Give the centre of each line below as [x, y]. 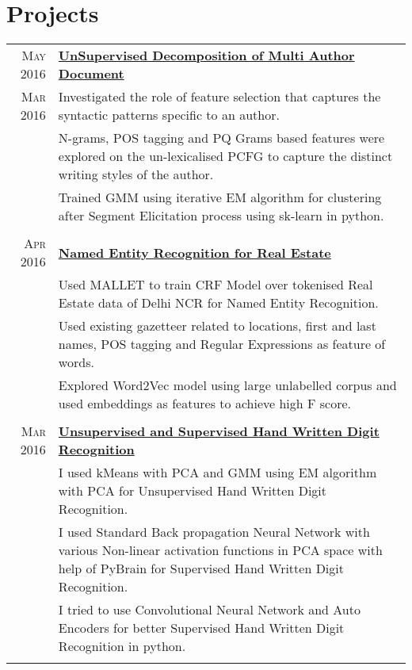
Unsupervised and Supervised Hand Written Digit [219, 431]
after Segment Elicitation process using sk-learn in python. [221, 216]
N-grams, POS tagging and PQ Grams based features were [221, 138]
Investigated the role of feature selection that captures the [219, 97]
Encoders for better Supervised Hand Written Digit [201, 628]
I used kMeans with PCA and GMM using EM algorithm [217, 473]
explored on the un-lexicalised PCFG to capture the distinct [225, 156]
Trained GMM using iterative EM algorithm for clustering [220, 197]
